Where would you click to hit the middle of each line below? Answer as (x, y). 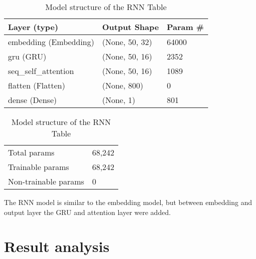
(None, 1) (119, 100)
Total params (31, 152)
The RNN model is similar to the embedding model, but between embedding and (128, 202)
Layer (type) (33, 27)
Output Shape (130, 27)
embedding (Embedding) (51, 42)
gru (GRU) (27, 56)
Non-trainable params (46, 181)
